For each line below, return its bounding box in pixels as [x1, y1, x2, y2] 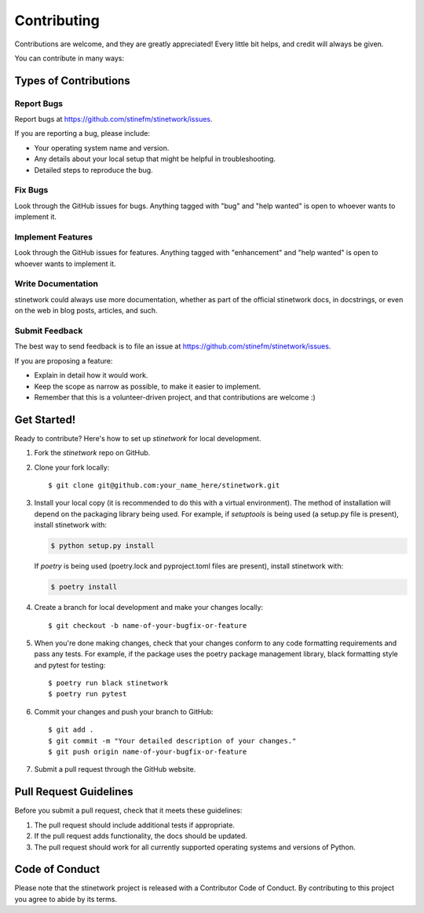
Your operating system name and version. [34, 143, 170, 152]
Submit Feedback [14, 326, 83, 337]
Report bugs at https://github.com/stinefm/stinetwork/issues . [14, 115, 213, 124]
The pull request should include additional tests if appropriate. [34, 820, 236, 830]
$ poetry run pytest [48, 689, 127, 699]
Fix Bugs [14, 184, 49, 195]
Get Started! [14, 413, 76, 426]
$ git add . [48, 725, 94, 734]
